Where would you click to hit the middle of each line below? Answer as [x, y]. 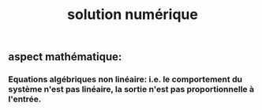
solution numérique [133, 15]
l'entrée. [25, 99]
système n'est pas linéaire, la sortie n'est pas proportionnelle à [131, 89]
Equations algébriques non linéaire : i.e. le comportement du [125, 79]
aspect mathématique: [65, 57]
